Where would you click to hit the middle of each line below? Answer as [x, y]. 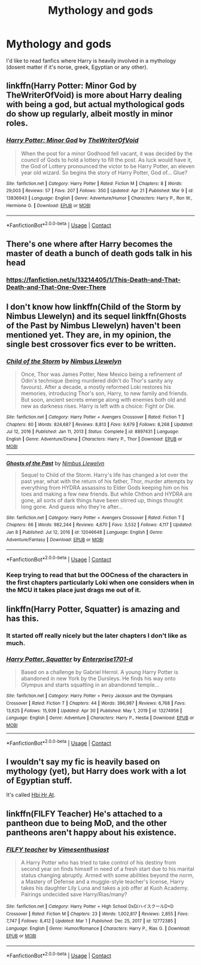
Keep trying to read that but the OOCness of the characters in [97, 575]
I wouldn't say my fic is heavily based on [83, 762]
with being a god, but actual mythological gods [95, 104]
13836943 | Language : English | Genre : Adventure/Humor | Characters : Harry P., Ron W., [99, 198]
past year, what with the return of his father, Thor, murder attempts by [107, 481]
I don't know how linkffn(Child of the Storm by [94, 307]
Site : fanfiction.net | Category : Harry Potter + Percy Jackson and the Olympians [89, 696]
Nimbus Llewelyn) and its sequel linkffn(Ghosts [96, 316]
